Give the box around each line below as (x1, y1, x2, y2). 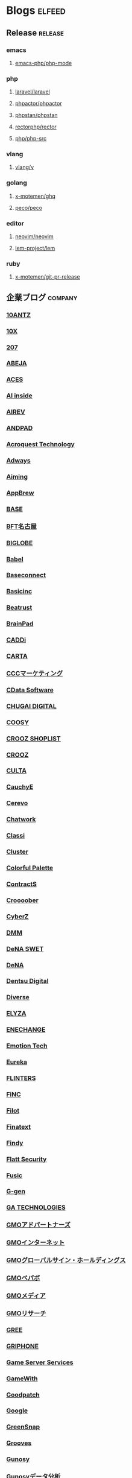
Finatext (6, 1122, 31, 1131)
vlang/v (14, 163, 34, 171)
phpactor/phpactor (14, 100, 62, 107)
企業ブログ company (6, 292, 78, 302)
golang (6, 178, 27, 187)
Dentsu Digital (6, 977, 49, 985)
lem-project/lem (14, 245, 55, 252)
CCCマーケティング (6, 669, 63, 677)
